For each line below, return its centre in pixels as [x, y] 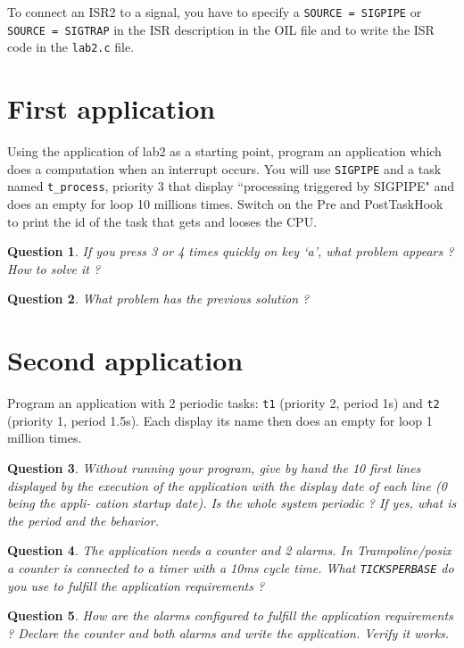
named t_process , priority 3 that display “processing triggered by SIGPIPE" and [231, 186]
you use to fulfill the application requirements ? [136, 585]
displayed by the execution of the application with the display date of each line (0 [227, 485]
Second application [125, 360]
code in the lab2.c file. [71, 47]
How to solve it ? [54, 268]
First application [112, 108]
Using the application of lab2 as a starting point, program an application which [224, 151]
